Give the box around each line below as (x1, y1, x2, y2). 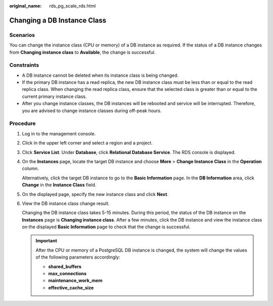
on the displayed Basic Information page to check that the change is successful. (22, 224, 191, 230)
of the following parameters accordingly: (35, 254, 121, 260)
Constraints (9, 62, 39, 69)
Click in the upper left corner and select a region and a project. (22, 140, 153, 146)
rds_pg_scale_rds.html (49, 3, 96, 9)
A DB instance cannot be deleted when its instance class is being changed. (22, 72, 179, 78)
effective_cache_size (48, 284, 94, 290)
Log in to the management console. (22, 130, 96, 136)
